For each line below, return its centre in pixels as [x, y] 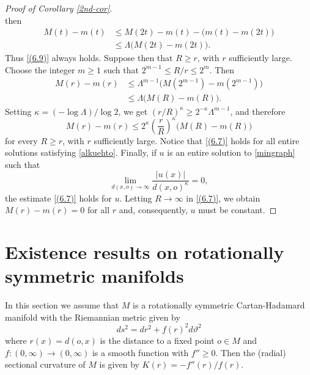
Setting [18, 111]
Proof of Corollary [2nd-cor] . [59, 8]
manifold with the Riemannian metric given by [93, 317]
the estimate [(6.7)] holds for [58, 198]
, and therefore [258, 111]
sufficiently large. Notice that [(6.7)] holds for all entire [197, 140]
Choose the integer [40, 69]
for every [21, 140]
